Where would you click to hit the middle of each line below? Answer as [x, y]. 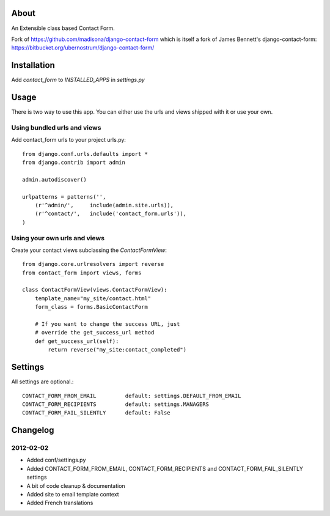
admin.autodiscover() [54, 179]
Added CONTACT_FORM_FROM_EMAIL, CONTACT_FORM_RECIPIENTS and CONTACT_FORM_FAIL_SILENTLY [165, 468]
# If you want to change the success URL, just [107, 324]
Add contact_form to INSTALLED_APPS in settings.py [78, 80]
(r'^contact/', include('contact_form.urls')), [110, 214]
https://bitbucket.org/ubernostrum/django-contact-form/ [83, 48]
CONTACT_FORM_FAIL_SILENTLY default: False [96, 413]
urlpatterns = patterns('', [64, 197]
